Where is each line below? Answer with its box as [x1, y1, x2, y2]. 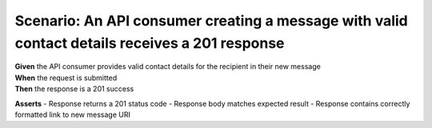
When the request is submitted [14, 72, 118, 83]
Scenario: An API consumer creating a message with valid [14, 12, 408, 29]
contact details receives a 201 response [14, 34, 285, 52]
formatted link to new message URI [14, 110, 131, 119]
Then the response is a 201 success [14, 84, 134, 94]
